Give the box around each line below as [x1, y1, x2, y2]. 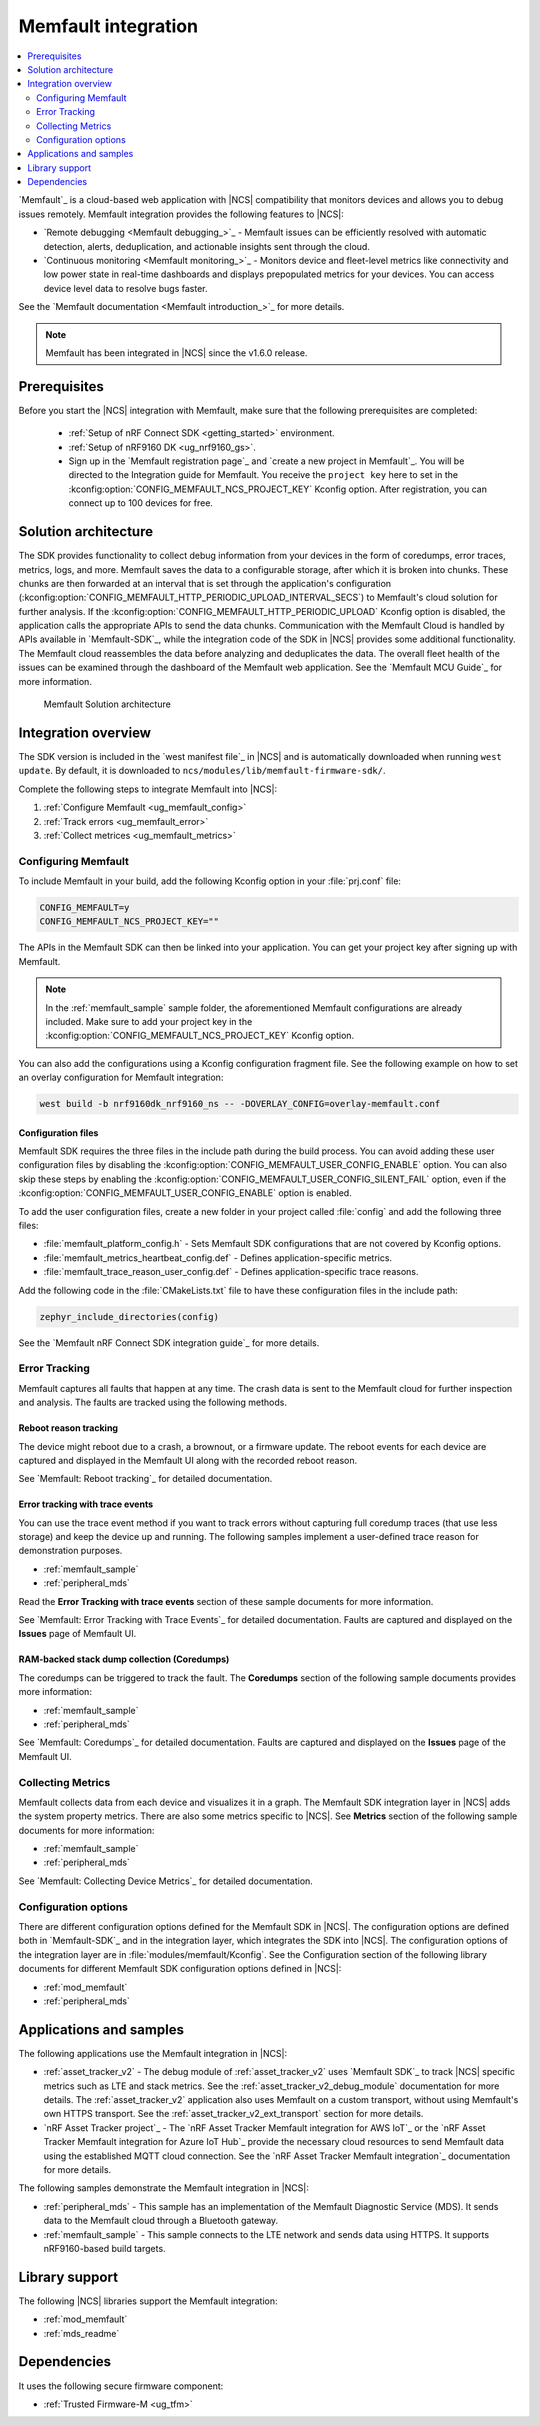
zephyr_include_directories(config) [39, 1311, 220, 1322]
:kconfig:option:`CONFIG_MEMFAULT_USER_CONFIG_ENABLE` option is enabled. [18, 1187, 352, 1199]
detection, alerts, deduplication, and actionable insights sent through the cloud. [43, 240, 370, 252]
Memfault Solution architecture [43, 698, 172, 710]
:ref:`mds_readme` [43, 2327, 120, 2339]
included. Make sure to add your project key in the [45, 1015, 253, 1027]
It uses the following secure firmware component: [18, 2380, 224, 2392]
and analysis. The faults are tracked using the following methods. [18, 1396, 287, 1409]
